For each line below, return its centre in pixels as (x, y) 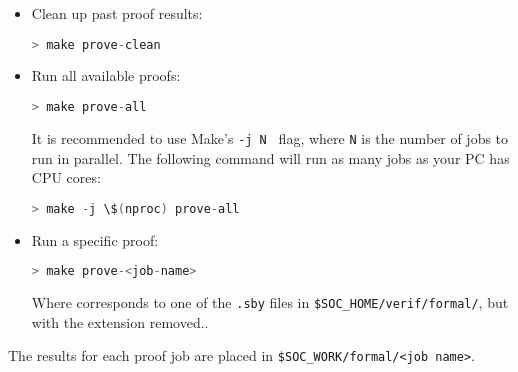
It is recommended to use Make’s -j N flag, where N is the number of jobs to (270, 137)
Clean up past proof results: (117, 13)
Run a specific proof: (95, 239)
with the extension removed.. (120, 321)
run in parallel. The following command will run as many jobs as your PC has (270, 157)
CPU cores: (66, 177)
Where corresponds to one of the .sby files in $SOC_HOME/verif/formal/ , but (270, 302)
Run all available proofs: (106, 75)
